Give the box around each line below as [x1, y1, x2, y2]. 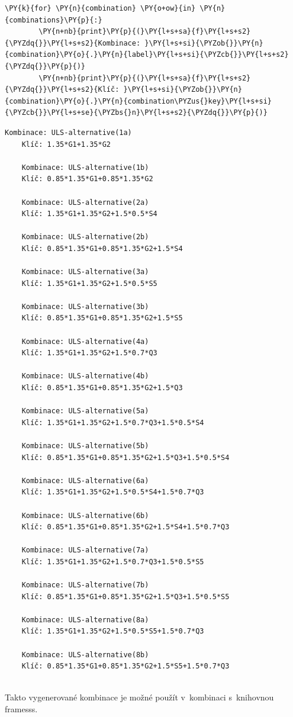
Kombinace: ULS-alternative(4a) [21, 337, 149, 346]
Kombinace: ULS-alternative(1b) [21, 163, 149, 172]
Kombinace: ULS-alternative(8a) [21, 615, 149, 624]
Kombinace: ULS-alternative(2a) [21, 198, 149, 207]
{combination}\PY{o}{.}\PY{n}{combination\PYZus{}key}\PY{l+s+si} [5, 97, 272, 105]
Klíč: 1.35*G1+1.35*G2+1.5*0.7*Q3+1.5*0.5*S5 [21, 557, 204, 566]
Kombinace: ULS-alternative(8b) [21, 650, 149, 659]
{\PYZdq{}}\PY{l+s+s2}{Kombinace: [5, 38, 141, 47]
